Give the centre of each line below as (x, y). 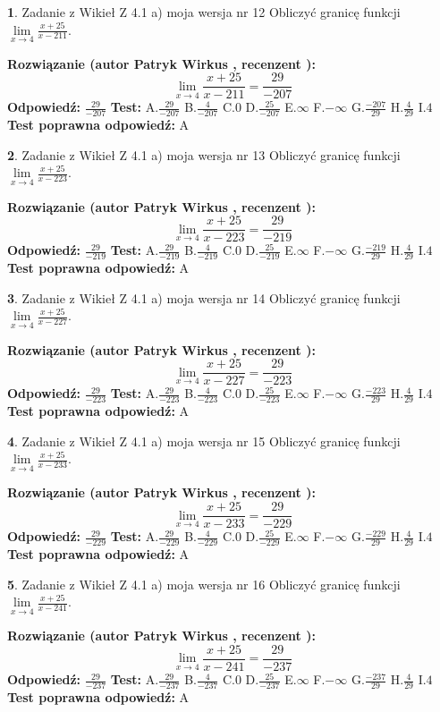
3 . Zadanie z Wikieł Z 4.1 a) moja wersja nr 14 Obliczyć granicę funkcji (204, 297)
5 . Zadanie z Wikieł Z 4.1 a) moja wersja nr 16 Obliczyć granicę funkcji (204, 584)
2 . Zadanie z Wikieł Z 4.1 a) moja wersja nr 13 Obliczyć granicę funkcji (204, 154)
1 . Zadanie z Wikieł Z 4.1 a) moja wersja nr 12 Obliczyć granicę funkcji (204, 12)
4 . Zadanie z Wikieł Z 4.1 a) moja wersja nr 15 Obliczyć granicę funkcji (204, 441)
